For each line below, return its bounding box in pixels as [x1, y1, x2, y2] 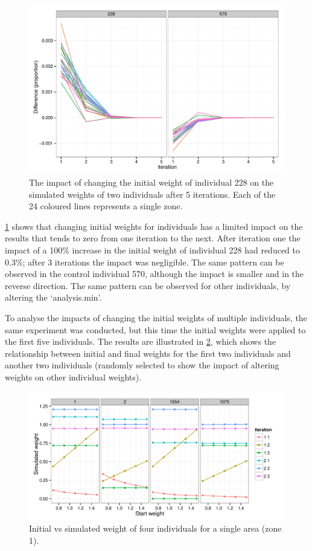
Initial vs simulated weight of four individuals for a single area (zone [29, 522, 282, 535]
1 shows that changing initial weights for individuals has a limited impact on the [5, 220, 303, 232]
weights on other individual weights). [5, 370, 142, 383]
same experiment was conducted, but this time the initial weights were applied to [5, 323, 306, 336]
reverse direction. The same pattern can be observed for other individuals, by [5, 279, 291, 292]
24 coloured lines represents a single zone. [29, 200, 183, 212]
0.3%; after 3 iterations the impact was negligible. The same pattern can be [5, 255, 284, 268]
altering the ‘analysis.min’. [5, 291, 102, 304]
